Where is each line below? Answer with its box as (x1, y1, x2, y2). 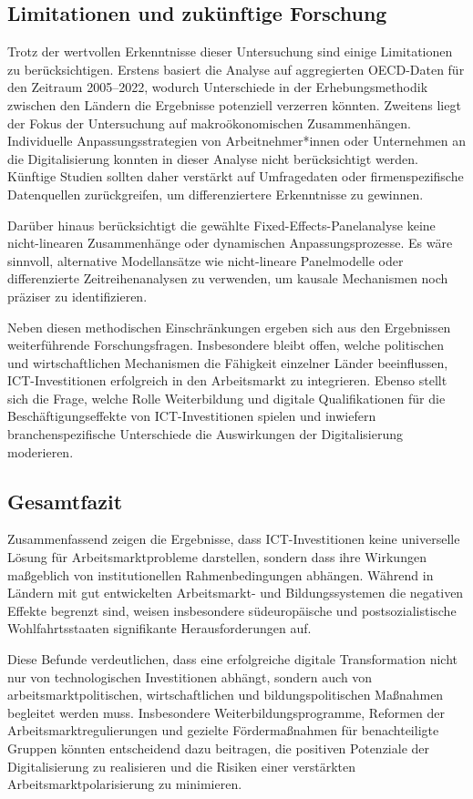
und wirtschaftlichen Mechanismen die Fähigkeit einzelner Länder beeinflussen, (7, 353, 448, 372)
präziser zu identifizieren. (7, 286, 148, 305)
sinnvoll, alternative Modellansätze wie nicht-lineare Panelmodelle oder (7, 251, 404, 270)
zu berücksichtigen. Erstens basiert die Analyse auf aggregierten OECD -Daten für (7, 59, 465, 78)
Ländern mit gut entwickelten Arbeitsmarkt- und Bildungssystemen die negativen (7, 583, 464, 602)
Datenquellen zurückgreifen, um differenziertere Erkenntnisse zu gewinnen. (7, 184, 424, 203)
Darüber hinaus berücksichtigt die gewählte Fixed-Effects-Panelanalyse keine (7, 215, 436, 234)
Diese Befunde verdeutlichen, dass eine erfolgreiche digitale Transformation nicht (7, 650, 458, 669)
